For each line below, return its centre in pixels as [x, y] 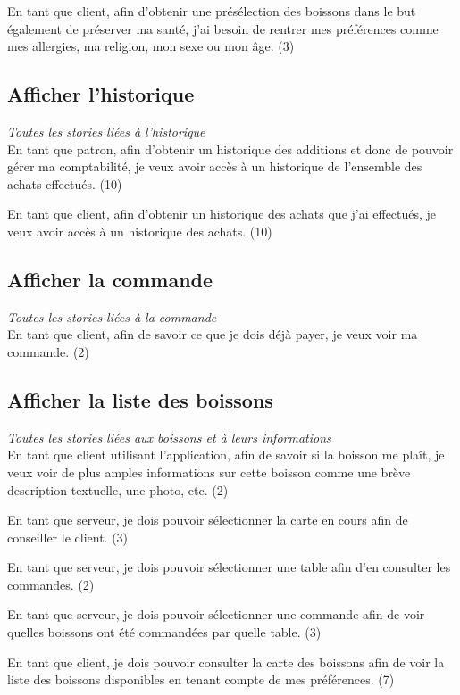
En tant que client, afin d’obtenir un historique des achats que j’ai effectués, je [222, 214]
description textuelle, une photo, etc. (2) [118, 489]
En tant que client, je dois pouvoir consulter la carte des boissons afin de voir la [226, 662]
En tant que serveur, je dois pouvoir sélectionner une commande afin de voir [216, 614]
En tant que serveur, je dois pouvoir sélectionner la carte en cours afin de [208, 520]
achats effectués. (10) [65, 183]
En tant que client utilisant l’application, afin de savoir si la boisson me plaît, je [226, 455]
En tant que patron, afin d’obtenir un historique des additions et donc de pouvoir [230, 149]
